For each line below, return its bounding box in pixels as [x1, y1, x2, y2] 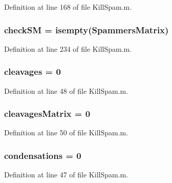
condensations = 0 [4, 149, 81, 161]
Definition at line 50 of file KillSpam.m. [4, 127, 128, 138]
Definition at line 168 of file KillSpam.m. [4, 2, 132, 12]
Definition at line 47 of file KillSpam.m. [4, 169, 128, 180]
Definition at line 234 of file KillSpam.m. [4, 43, 132, 54]
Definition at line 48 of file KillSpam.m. [4, 85, 128, 96]
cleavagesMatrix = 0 [4, 107, 91, 120]
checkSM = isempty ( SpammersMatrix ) [4, 23, 169, 36]
